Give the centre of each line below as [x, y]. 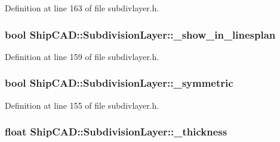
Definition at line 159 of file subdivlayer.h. [82, 56]
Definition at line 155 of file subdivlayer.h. [82, 105]
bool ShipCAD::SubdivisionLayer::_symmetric [119, 83]
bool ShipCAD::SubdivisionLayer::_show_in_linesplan [140, 34]
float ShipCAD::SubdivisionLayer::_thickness [116, 132]
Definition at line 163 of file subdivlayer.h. [82, 8]
